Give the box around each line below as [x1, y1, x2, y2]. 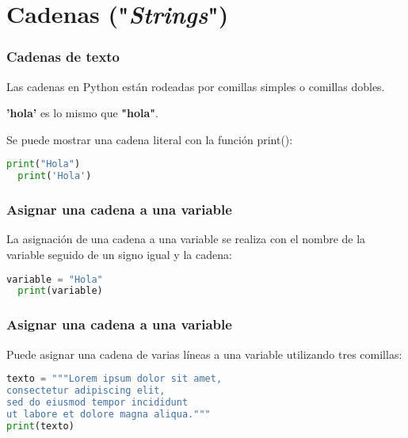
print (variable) [17, 285, 103, 297]
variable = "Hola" [6, 273, 103, 285]
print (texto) [6, 420, 74, 432]
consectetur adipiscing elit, [6, 384, 166, 396]
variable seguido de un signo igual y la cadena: [6, 246, 232, 262]
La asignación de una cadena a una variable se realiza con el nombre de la [6, 230, 366, 247]
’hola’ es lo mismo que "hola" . [6, 105, 158, 121]
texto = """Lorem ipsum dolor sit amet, [6, 373, 223, 385]
